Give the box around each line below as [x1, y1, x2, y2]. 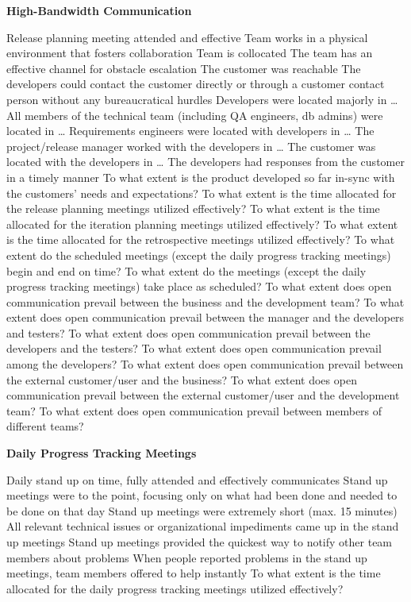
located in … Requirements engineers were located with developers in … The [6, 122, 375, 139]
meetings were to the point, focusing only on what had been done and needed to [6, 487, 398, 504]
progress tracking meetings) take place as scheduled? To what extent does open [6, 278, 392, 295]
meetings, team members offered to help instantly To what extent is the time [6, 565, 381, 581]
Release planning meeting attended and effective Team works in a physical [6, 29, 368, 45]
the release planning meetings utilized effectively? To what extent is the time [6, 200, 380, 217]
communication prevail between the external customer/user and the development [6, 387, 400, 403]
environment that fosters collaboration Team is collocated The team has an [6, 44, 373, 61]
